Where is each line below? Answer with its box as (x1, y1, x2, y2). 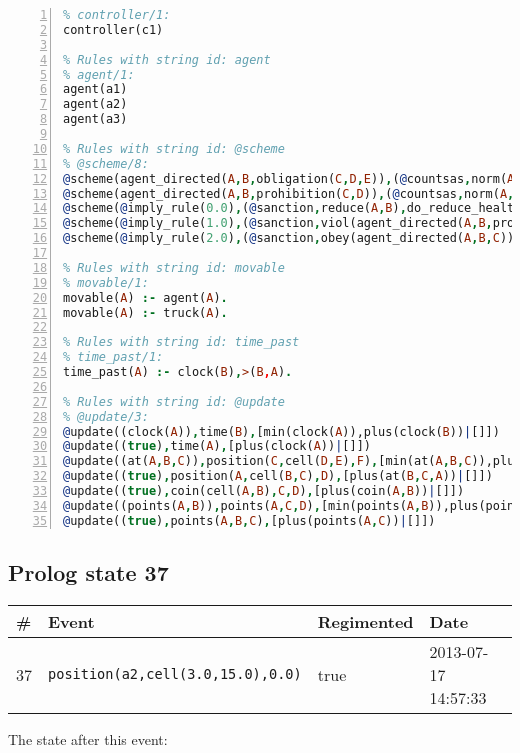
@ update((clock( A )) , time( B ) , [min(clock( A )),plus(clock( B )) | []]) (63, 424, 500, 439)
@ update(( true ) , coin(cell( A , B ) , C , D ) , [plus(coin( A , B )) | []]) (63, 484, 465, 498)
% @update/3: (63, 409, 149, 424)
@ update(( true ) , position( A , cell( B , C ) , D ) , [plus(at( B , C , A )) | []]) (63, 469, 493, 484)
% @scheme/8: (63, 156, 149, 171)
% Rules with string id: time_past (63, 335, 300, 350)
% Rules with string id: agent (63, 52, 271, 67)
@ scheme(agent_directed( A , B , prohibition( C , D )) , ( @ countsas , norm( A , (63, 186, 515, 201)
